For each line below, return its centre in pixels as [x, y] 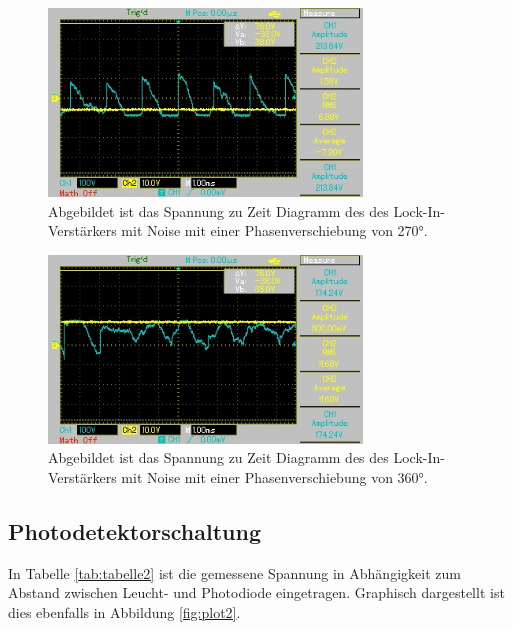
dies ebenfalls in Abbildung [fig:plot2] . [124, 611]
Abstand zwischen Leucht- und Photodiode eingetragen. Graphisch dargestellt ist [256, 592]
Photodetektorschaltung [134, 530]
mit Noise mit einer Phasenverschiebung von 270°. [274, 230]
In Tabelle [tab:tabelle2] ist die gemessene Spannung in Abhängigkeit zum [234, 572]
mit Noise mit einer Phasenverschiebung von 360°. [274, 476]
